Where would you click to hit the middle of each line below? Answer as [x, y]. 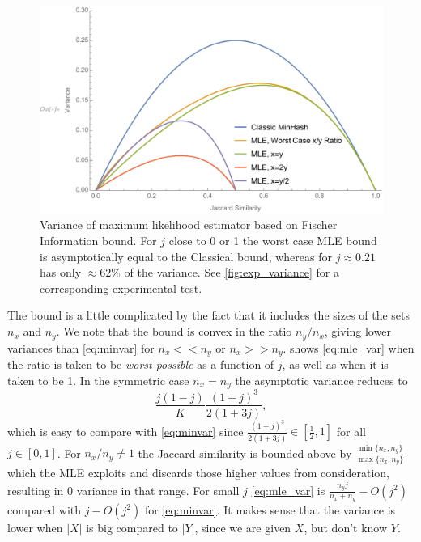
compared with [45, 509]
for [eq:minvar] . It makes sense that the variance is [270, 509]
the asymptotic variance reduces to [321, 380]
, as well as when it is [335, 364]
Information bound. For [98, 241]
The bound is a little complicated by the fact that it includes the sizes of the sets [209, 315]
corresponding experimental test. [121, 288]
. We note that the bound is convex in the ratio [174, 331]
